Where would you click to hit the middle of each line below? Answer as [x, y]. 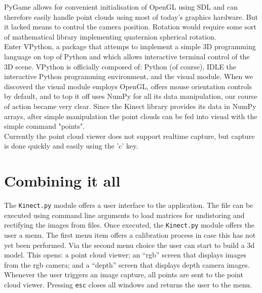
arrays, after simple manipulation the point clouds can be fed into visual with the [131, 116]
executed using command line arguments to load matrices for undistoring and [124, 215]
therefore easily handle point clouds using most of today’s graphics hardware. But [131, 16]
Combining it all [62, 181]
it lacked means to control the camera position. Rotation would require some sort [130, 27]
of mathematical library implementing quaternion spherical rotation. [110, 36]
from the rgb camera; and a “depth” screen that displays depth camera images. [127, 264]
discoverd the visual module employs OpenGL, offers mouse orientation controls [128, 86]
